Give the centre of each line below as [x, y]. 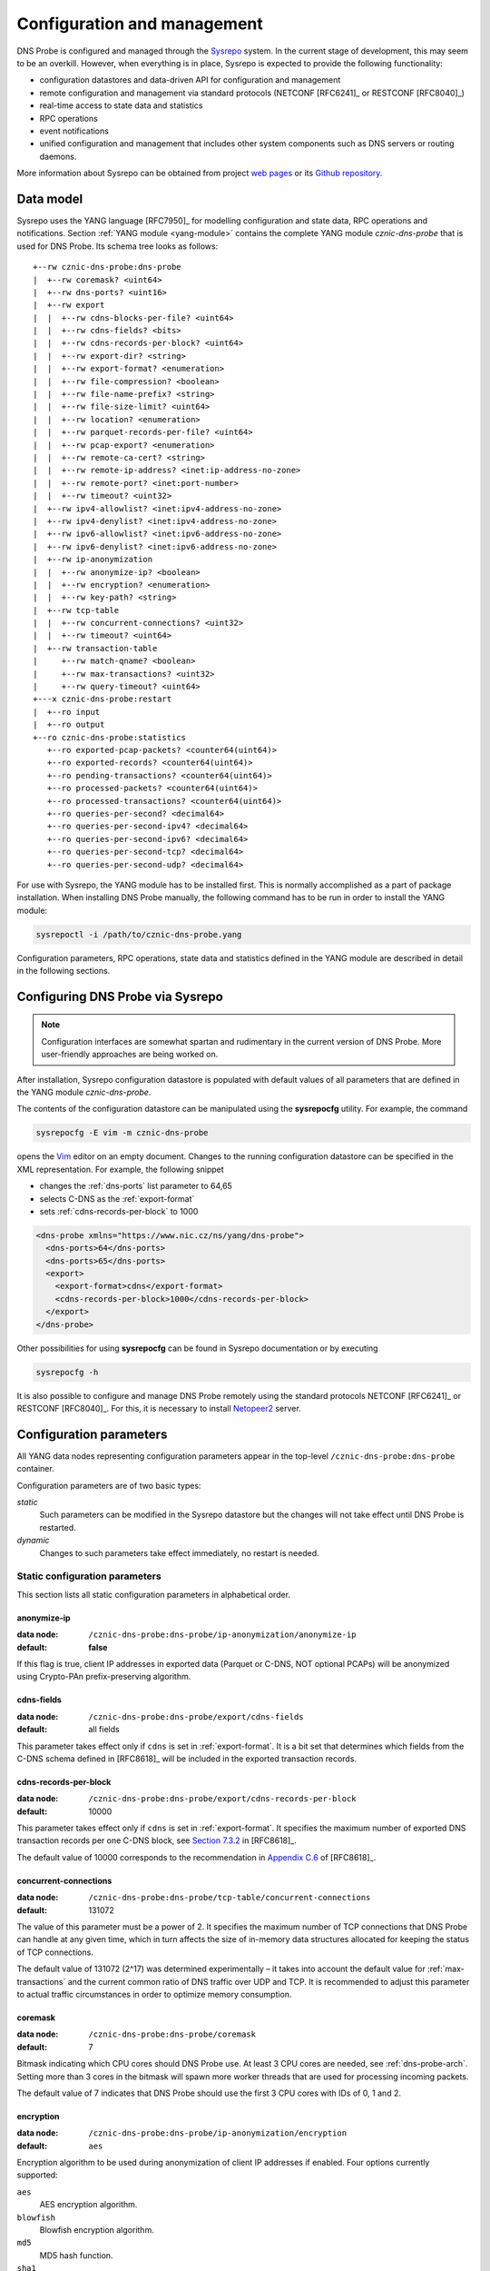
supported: [37, 2175]
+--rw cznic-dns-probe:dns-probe [107, 267]
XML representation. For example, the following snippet [120, 1169]
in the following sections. [64, 971]
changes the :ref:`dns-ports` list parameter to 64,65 [136, 1186]
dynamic [33, 1541]
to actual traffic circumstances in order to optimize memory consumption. [154, 1994]
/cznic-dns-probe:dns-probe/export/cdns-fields [196, 1716]
